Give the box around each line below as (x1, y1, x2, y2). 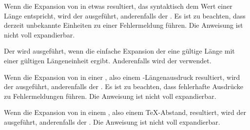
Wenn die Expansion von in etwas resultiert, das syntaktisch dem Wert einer (4, 1, 232, 11)
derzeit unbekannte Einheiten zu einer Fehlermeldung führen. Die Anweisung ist (4, 20, 243, 30)
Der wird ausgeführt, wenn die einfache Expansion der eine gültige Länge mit (4, 46, 235, 56)
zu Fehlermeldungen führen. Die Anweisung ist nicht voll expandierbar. (4, 91, 216, 101)
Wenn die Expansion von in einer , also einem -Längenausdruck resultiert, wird (4, 72, 240, 82)
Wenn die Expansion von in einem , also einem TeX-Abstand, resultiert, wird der (4, 107, 246, 117)
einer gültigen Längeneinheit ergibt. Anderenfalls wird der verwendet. (4, 55, 212, 65)
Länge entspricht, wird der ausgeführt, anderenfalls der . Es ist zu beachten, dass (4, 10, 246, 20)
